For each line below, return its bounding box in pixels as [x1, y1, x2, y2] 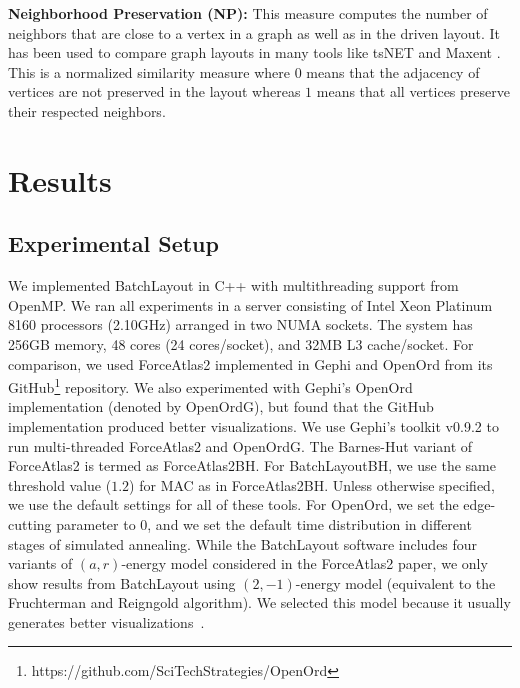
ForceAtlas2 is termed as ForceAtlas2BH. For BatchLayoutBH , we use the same [8, 455, 496, 476]
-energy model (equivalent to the [295, 572, 496, 593]
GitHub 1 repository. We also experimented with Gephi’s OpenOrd [8, 374, 413, 397]
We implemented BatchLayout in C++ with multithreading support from [8, 275, 459, 296]
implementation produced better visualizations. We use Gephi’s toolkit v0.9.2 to [8, 415, 499, 436]
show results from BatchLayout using [8, 572, 236, 593]
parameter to [56, 513, 136, 534]
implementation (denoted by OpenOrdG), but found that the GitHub [8, 396, 434, 417]
